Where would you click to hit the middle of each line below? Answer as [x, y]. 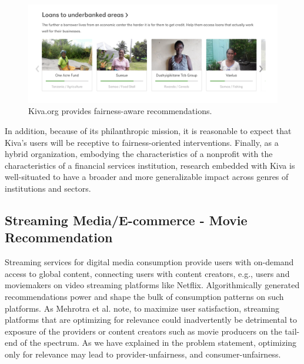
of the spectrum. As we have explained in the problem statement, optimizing [158, 343]
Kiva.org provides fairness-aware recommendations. [120, 111]
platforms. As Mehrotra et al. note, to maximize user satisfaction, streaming [142, 308]
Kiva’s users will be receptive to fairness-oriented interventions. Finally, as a [142, 142]
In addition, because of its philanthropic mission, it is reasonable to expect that [148, 131]
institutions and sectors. [48, 188]
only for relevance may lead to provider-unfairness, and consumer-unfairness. [143, 354]
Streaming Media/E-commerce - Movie [126, 220]
